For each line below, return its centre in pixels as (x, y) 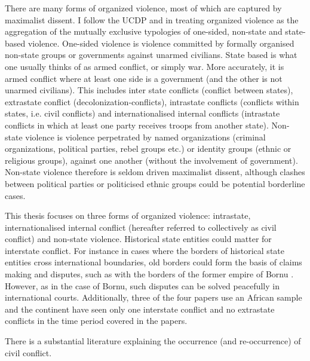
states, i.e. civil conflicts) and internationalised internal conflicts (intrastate (142, 113)
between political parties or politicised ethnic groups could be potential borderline (155, 183)
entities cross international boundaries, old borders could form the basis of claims (154, 262)
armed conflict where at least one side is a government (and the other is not (144, 78)
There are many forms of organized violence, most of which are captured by (143, 8)
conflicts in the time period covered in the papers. (96, 321)
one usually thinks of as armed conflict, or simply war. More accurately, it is (145, 66)
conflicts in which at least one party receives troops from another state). (137, 125)
